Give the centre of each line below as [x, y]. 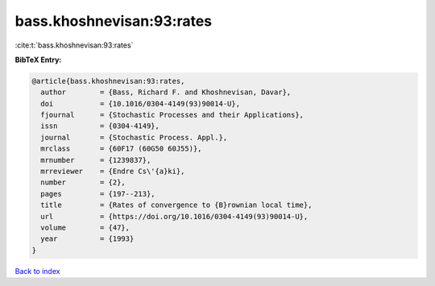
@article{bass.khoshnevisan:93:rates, [108, 81]
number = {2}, [83, 182]
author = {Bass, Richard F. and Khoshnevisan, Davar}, [166, 92]
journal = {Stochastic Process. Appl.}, [134, 137]
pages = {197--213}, [98, 194]
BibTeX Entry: [38, 60]
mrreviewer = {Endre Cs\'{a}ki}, [113, 172]
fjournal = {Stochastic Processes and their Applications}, [172, 115]
